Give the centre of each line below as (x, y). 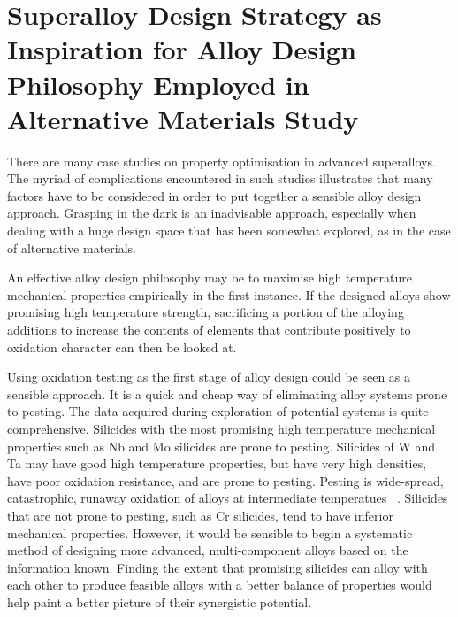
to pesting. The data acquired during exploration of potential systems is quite (218, 411)
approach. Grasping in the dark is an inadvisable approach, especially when (212, 213)
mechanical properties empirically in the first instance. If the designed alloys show (229, 294)
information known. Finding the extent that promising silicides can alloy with (218, 567)
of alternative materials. (72, 247)
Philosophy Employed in (158, 84)
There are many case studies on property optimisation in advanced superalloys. (221, 161)
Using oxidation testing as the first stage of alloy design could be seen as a (209, 377)
